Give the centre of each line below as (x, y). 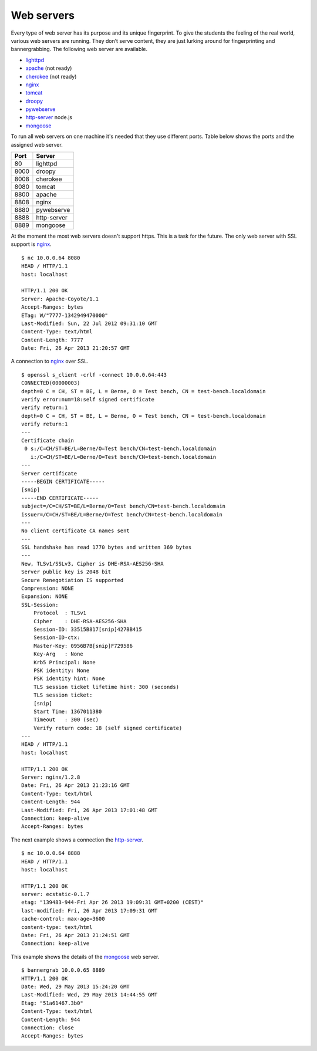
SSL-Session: (40, 605)
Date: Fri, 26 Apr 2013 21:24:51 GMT (76, 935)
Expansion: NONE (45, 597)
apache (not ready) (49, 68)
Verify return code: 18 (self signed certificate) (108, 728)
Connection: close (48, 1028)
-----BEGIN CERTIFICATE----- (63, 481)
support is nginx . (31, 244)
